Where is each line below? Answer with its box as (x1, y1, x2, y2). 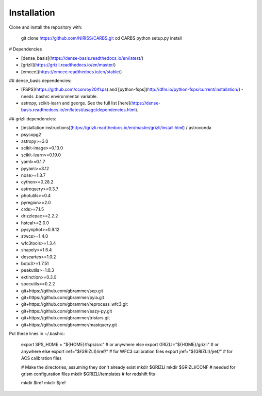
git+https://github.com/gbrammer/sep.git (21, 288, 104, 294)
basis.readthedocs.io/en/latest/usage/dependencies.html (21, 107, 136, 113)
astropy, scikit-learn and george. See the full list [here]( (21, 100, 132, 106)
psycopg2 (21, 132, 41, 137)
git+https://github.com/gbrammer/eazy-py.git (21, 308, 113, 314)
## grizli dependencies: (9, 115, 57, 121)
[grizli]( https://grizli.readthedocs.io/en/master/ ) (21, 62, 116, 68)
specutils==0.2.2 (21, 281, 55, 287)
